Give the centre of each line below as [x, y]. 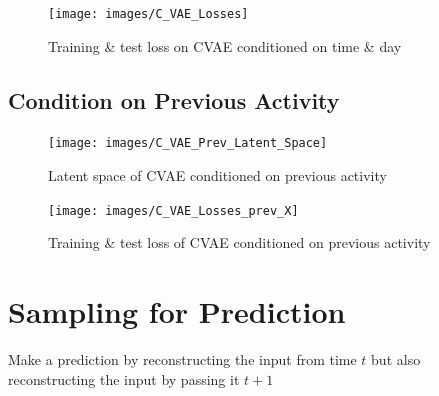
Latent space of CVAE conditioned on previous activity [217, 175]
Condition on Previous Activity [174, 99]
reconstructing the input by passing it [124, 378]
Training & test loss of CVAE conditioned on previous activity [239, 242]
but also [396, 359]
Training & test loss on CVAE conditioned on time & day [225, 45]
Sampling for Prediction [177, 311]
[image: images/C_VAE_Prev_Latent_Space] [188, 143]
